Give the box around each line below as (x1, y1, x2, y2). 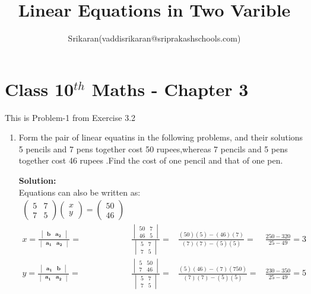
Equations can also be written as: (18, 186, 141, 198)
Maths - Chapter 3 (91, 76, 249, 101)
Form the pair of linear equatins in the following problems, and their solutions (18, 131, 303, 143)
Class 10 (5, 76, 74, 101)
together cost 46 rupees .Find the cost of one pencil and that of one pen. (18, 154, 283, 167)
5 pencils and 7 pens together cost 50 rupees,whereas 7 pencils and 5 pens (18, 142, 288, 155)
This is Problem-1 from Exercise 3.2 (5, 111, 136, 123)
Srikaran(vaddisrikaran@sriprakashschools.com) (68, 32, 241, 44)
